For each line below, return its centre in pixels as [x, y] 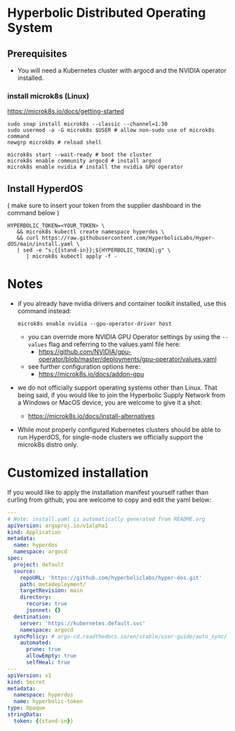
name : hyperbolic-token [48, 702]
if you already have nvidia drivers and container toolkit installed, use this [122, 303]
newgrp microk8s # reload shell [54, 143]
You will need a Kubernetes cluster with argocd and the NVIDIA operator [122, 70]
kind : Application [34, 532]
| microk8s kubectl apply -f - [72, 257]
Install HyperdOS [45, 188]
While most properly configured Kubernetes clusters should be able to [119, 430]
